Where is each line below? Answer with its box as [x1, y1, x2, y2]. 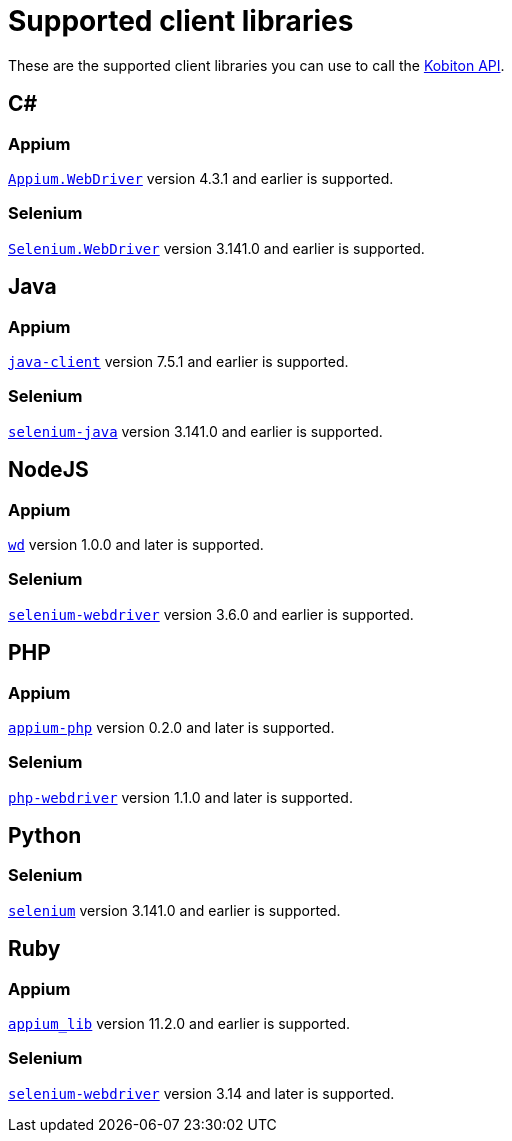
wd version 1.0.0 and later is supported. [8, 535, 264, 553]
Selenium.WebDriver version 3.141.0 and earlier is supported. [8, 239, 425, 257]
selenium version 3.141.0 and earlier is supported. [8, 901, 341, 919]
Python [8, 823, 82, 849]
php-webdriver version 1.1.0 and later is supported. [8, 788, 353, 806]
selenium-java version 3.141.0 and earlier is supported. [8, 422, 383, 440]
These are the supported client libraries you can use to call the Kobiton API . [8, 56, 505, 74]
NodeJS [8, 457, 89, 483]
